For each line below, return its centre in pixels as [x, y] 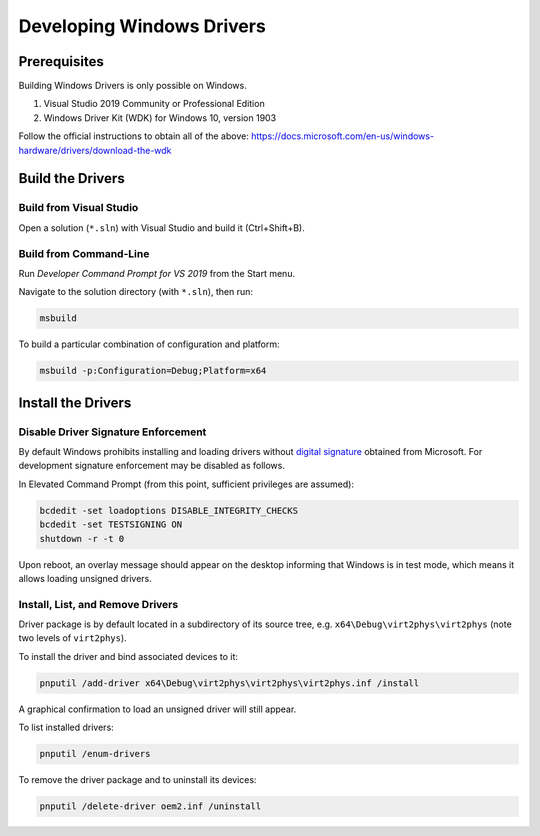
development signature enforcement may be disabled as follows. [151, 466]
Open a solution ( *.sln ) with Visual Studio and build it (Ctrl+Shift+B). [161, 227]
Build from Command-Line [84, 253]
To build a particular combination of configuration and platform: [149, 344]
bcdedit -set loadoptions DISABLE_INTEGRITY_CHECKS [169, 510]
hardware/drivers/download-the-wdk [95, 150]
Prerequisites [61, 61]
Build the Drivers [71, 178]
